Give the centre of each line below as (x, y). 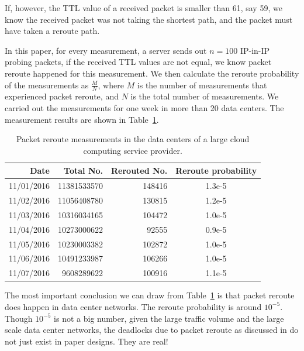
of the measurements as (47, 85)
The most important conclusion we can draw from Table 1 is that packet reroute (150, 295)
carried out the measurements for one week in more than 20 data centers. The (144, 107)
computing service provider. (133, 150)
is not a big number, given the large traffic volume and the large (169, 318)
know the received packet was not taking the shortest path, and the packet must (149, 19)
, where (111, 85)
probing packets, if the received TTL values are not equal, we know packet (138, 62)
